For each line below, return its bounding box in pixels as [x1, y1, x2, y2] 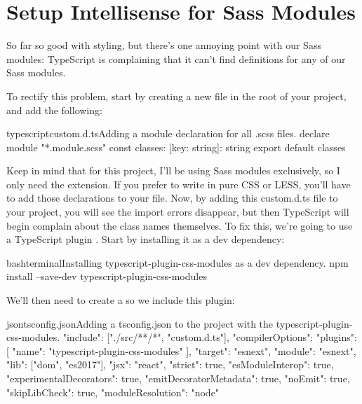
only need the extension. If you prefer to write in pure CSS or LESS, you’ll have [6, 176, 351, 191]
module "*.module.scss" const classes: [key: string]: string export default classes [6, 139, 346, 154]
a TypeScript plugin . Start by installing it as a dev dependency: [6, 232, 285, 246]
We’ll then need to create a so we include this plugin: [6, 293, 235, 307]
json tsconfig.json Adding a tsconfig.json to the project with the [6, 316, 274, 330]
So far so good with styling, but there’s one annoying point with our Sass [6, 38, 321, 53]
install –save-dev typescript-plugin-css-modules [6, 269, 207, 284]
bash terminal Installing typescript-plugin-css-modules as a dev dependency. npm [6, 255, 349, 270]
